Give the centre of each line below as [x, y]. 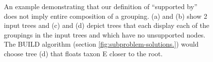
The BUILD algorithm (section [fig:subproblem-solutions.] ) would [101, 44]
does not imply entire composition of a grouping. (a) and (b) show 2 [106, 16]
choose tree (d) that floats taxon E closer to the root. [83, 53]
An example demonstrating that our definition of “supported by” [101, 6]
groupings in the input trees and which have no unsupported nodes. [105, 34]
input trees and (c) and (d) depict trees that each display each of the [107, 25]
